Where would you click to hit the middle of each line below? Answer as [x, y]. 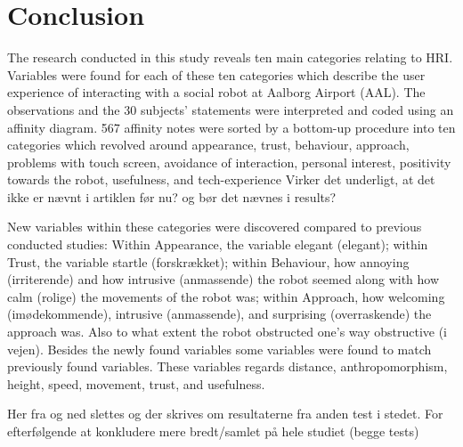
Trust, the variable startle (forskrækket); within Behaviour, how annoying [208, 261]
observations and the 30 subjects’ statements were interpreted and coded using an [231, 109]
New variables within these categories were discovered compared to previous [215, 227]
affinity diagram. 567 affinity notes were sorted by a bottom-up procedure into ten [231, 127]
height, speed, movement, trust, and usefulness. [136, 383]
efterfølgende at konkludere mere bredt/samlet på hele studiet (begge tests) [213, 431]
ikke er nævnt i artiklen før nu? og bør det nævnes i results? [172, 196]
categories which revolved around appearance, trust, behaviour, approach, [208, 145]
